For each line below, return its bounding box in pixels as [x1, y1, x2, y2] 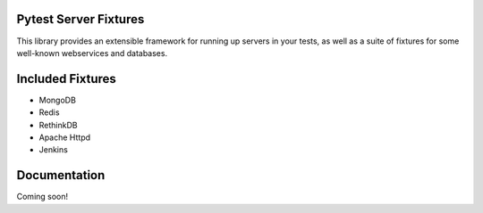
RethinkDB [38, 119, 78, 130]
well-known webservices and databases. [16, 47, 168, 58]
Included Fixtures [16, 71, 116, 86]
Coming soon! [16, 192, 69, 202]
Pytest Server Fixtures [16, 12, 145, 27]
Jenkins [38, 144, 69, 155]
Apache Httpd [38, 132, 91, 143]
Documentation [16, 168, 106, 183]
